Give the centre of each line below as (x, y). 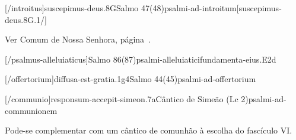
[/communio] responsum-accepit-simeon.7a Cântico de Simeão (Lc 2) (127, 98)
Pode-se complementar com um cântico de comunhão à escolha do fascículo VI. (149, 130)
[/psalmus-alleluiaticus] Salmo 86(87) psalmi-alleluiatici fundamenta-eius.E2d (141, 59)
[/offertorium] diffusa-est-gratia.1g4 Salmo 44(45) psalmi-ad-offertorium (131, 79)
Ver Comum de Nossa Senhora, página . (78, 39)
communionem (31, 110)
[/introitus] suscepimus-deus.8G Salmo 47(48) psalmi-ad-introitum (121, 8)
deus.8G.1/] (26, 19)
